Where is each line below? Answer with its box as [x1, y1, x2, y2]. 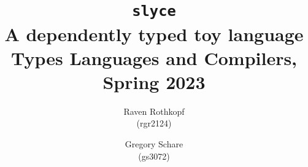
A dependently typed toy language [4, 21, 304, 46]
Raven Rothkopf [123, 104, 185, 117]
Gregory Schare [125, 138, 183, 150]
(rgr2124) [136, 117, 172, 130]
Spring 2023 [102, 69, 206, 94]
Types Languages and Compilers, [10, 45, 298, 70]
